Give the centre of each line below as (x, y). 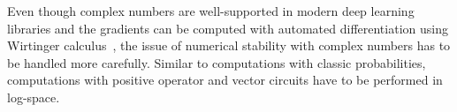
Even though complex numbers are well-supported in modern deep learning (211, 11)
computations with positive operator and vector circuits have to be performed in (225, 80)
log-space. (34, 97)
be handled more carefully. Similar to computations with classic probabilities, (217, 62)
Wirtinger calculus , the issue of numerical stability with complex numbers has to (229, 45)
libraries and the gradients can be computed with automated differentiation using (228, 28)
